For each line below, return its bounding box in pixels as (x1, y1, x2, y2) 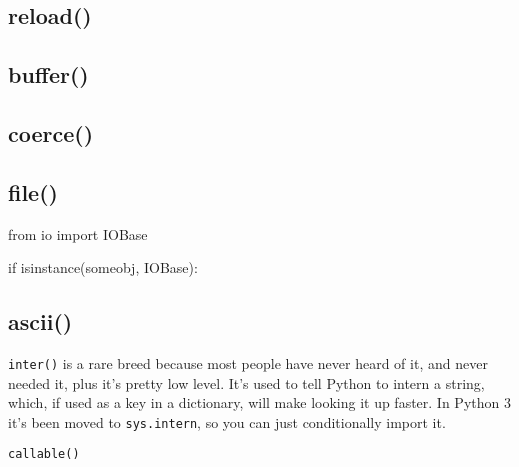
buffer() (8, 59, 89, 90)
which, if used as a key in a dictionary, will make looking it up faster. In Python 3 (8, 392, 511, 413)
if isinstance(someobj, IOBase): (8, 257, 198, 278)
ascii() (8, 306, 73, 337)
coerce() (8, 117, 94, 148)
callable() (8, 447, 80, 462)
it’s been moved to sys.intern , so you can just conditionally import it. (8, 411, 446, 432)
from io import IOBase (8, 223, 148, 244)
